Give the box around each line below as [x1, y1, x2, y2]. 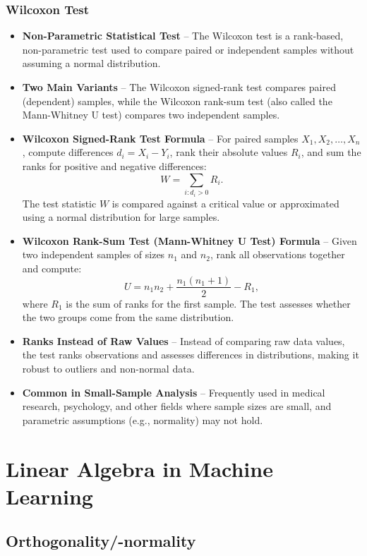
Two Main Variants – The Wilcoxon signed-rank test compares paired [22, 80, 336, 94]
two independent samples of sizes [22, 247, 165, 262]
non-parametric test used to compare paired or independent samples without [22, 42, 354, 56]
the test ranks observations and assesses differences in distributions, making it [22, 347, 359, 362]
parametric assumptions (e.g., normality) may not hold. [22, 412, 263, 427]
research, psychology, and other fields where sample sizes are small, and [22, 399, 332, 413]
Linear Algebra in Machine [6, 454, 273, 483]
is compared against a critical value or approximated [112, 195, 339, 210]
